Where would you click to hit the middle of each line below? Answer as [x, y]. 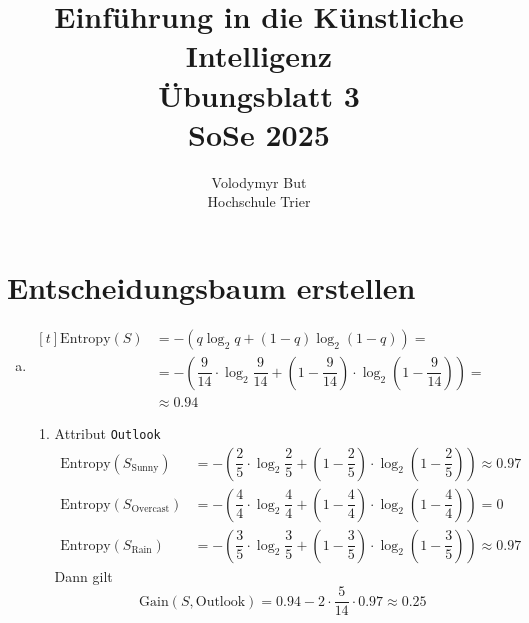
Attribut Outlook [107, 432]
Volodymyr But [259, 181]
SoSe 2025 [259, 133]
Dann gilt [83, 575]
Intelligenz [259, 55]
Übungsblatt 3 [259, 94]
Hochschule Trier [259, 201]
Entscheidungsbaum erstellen [211, 286]
